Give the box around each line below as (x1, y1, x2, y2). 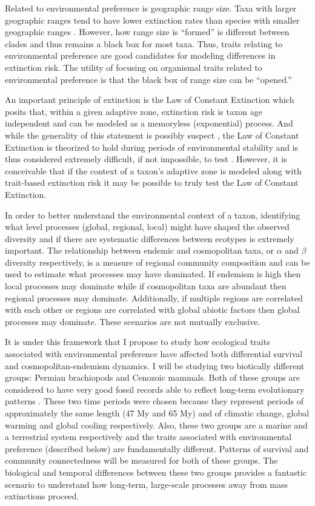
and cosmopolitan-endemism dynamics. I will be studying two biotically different (5, 359, 305, 372)
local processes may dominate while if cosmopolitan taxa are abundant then (5, 280, 287, 292)
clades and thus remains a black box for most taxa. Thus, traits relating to (5, 37, 283, 50)
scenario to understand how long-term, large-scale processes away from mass (5, 478, 288, 490)
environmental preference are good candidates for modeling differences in (5, 49, 276, 62)
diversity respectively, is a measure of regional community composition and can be (5, 255, 310, 268)
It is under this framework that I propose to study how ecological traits (5, 335, 270, 348)
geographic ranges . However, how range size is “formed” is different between (5, 25, 290, 38)
